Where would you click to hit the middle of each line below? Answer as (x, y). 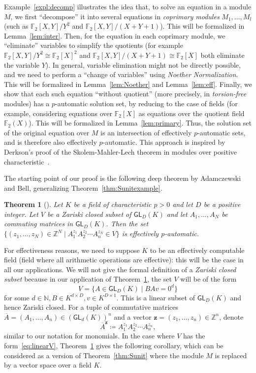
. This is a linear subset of (156, 297)
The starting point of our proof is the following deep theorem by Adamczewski (123, 178)
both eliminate (223, 55)
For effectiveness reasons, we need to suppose (72, 250)
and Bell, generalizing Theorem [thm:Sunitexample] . (83, 187)
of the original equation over (47, 132)
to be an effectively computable (197, 250)
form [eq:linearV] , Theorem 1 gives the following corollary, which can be (114, 346)
